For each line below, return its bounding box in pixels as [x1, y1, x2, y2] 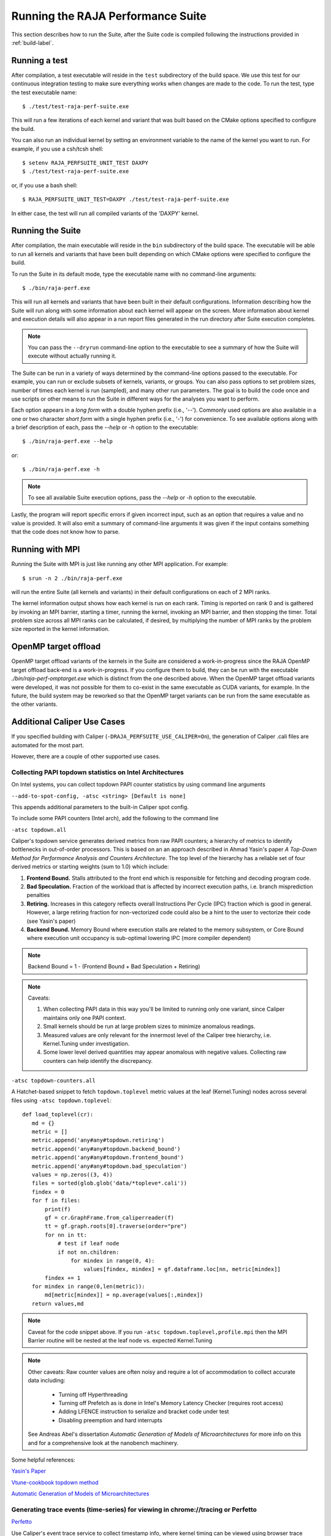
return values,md [31, 1300, 84, 1307]
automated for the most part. [11, 741, 84, 749]
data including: [28, 1377, 66, 1384]
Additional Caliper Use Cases [11, 716, 126, 727]
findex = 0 [31, 1188, 64, 1195]
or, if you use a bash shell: [11, 181, 78, 189]
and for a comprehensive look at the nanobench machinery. [28, 1439, 179, 1446]
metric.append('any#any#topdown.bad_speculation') [31, 1162, 187, 1170]
